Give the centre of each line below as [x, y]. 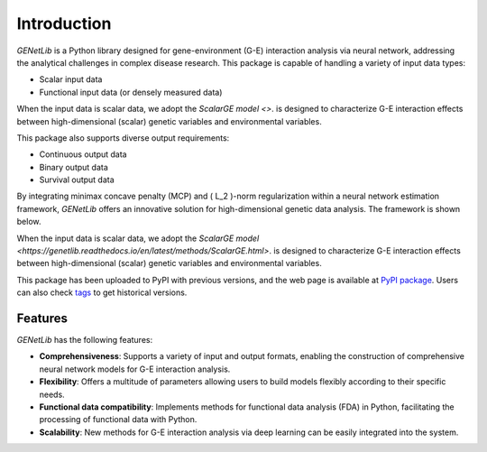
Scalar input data [71, 79]
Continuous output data [83, 154]
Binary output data [74, 167]
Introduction [64, 23]
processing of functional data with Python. [118, 420]
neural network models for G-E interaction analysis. [135, 369]
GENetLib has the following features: [85, 340]
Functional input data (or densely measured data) [131, 92]
